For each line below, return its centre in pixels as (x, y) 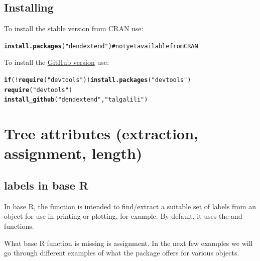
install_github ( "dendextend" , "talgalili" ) (76, 100)
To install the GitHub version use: (56, 62)
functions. (19, 226)
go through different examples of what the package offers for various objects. (122, 253)
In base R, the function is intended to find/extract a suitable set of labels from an (130, 206)
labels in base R (46, 185)
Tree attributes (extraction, (101, 134)
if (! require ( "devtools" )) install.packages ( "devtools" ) (98, 80)
